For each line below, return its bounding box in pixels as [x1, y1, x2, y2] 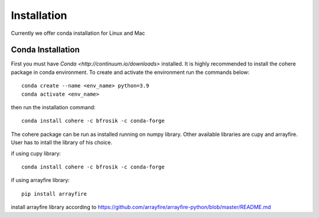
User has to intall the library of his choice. [11, 139, 112, 146]
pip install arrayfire [21, 190, 87, 197]
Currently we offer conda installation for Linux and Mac [11, 30, 145, 37]
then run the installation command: [11, 104, 96, 111]
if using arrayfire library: [11, 177, 70, 184]
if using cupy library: [11, 149, 61, 157]
